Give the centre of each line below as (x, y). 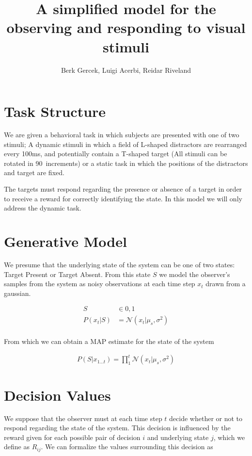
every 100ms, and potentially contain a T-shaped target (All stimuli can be (116, 154)
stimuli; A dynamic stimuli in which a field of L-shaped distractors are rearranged (126, 144)
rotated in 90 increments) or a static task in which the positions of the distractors (126, 163)
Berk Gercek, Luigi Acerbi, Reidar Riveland (126, 70)
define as (17, 447)
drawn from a (226, 284)
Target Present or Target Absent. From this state (77, 274)
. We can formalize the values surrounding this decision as (127, 447)
